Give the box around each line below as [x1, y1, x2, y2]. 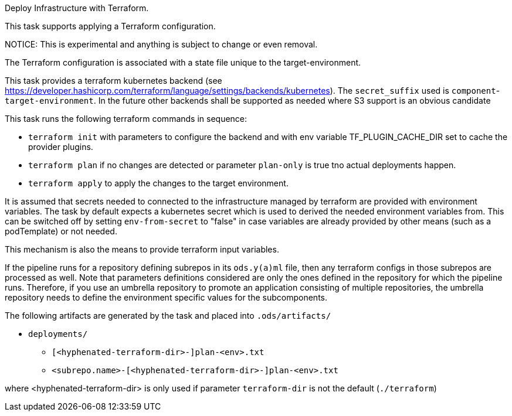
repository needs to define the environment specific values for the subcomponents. [5, 292, 327, 302]
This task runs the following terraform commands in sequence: [5, 114, 247, 124]
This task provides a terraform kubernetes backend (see [5, 76, 222, 86]
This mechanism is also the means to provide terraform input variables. [5, 244, 279, 254]
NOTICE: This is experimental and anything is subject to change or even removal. [5, 39, 318, 49]
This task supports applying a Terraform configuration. [5, 21, 216, 31]
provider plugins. [28, 142, 93, 152]
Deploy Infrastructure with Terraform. [5, 3, 149, 13]
